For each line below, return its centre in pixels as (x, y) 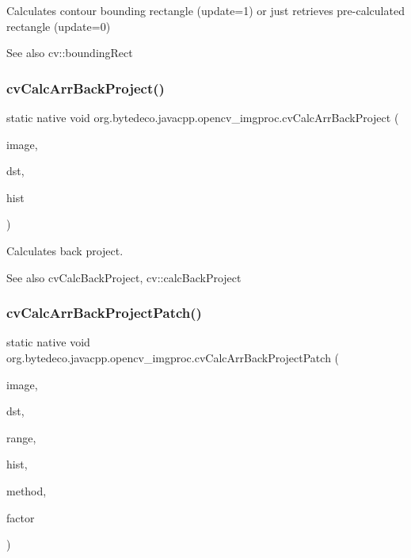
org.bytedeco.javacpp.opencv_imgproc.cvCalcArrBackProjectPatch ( (173, 357)
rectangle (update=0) (59, 26)
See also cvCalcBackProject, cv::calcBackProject (124, 277)
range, (21, 437)
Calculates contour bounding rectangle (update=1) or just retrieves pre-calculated (205, 10)
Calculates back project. (65, 250)
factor (21, 517)
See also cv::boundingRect (70, 53)
